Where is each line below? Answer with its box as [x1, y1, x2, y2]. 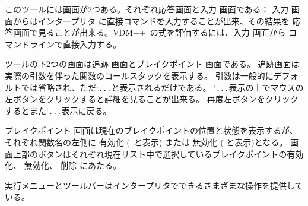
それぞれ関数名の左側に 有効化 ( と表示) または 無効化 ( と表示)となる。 [5, 136, 288, 148]
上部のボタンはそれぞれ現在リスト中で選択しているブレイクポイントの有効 [12, 147, 304, 160]
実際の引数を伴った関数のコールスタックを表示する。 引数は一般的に [5, 69, 274, 81]
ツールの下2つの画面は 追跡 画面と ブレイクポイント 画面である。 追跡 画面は [5, 58, 300, 70]
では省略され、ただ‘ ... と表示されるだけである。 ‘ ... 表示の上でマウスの [21, 81, 304, 93]
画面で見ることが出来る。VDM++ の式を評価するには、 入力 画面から [13, 26, 286, 39]
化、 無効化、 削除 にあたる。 [5, 159, 121, 172]
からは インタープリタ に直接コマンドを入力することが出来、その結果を [12, 14, 290, 27]
